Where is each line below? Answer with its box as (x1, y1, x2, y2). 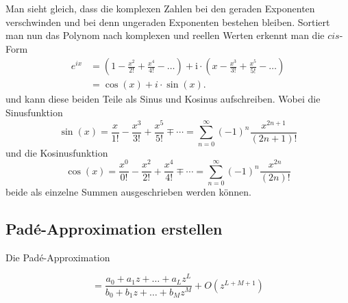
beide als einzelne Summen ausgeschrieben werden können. (5, 184, 251, 198)
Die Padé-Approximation (5, 250, 110, 264)
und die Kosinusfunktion (5, 145, 108, 159)
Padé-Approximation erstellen (5, 218, 223, 239)
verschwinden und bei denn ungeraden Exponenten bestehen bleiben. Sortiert (5, 14, 330, 29)
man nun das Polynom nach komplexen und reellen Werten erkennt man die (5, 28, 325, 42)
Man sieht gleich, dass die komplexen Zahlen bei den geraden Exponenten (5, 1, 315, 15)
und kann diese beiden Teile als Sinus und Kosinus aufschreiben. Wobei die (5, 92, 321, 106)
